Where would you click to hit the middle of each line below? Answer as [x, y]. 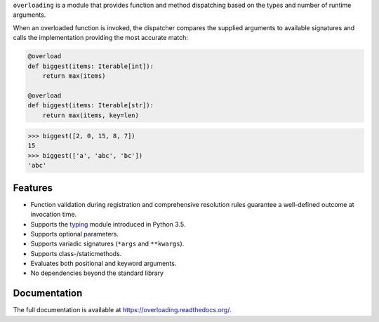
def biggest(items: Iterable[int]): [91, 66]
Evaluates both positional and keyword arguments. [104, 264]
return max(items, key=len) [91, 115]
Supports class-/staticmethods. [76, 253]
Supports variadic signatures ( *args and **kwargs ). [107, 244]
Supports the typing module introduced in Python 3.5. [108, 224]
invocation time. [54, 215]
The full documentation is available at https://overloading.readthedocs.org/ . [122, 310]
